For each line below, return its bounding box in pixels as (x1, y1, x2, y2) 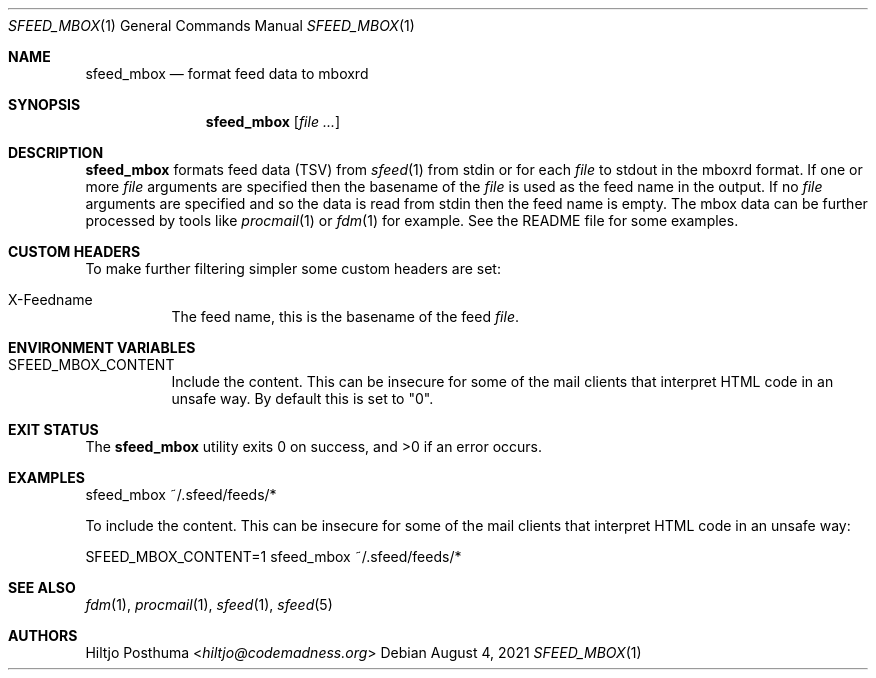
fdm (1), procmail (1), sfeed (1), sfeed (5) (85, 596, 333, 613)
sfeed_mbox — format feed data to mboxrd (85, 65, 369, 82)
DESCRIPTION (8, 144, 104, 161)
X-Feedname (8, 291, 93, 308)
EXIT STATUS (8, 421, 99, 438)
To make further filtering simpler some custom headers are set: (85, 260, 501, 277)
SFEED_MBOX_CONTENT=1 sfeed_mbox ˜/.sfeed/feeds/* (85, 548, 462, 565)
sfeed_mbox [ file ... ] (205, 113, 341, 130)
